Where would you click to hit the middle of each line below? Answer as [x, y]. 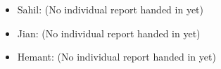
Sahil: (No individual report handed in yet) [110, 9]
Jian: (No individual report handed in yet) [109, 33]
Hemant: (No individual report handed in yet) [116, 57]
